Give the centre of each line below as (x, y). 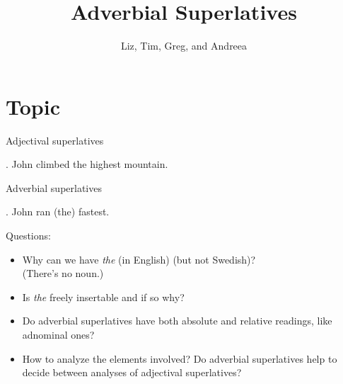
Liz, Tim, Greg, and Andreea (184, 46)
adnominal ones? (58, 334)
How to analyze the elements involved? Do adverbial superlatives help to (180, 358)
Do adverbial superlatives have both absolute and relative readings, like (177, 321)
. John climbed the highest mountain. (87, 164)
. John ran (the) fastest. (58, 211)
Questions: (28, 236)
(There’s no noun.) (63, 273)
